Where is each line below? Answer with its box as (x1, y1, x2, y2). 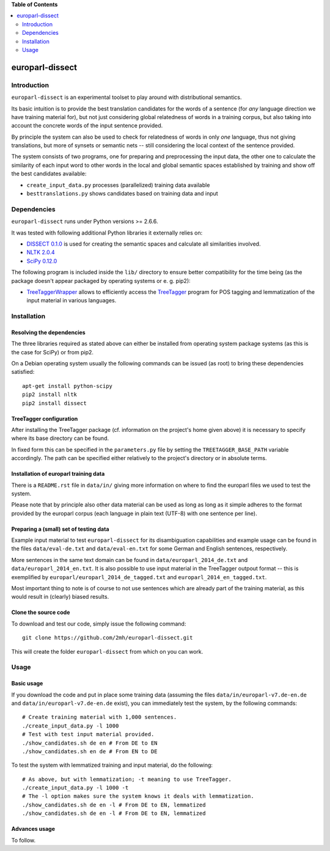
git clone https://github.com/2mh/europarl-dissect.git (22, 634, 193, 641)
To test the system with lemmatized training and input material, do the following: (11, 761, 213, 769)
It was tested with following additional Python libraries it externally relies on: (11, 229, 203, 236)
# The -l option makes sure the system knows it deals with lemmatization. (22, 793, 254, 800)
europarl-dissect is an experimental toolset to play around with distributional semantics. (11, 93, 242, 101)
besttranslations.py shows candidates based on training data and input (26, 190, 218, 197)
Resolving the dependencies (11, 329, 86, 336)
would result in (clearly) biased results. (11, 593, 109, 601)
